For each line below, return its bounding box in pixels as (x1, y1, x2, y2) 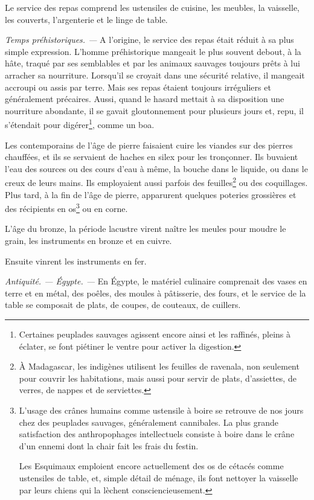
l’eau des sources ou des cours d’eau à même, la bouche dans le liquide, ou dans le (5, 162, 308, 175)
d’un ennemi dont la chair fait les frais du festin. (19, 439, 199, 452)
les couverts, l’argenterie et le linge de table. (5, 13, 168, 25)
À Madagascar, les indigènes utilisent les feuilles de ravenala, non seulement (19, 360, 300, 373)
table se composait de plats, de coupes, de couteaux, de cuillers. (5, 298, 241, 311)
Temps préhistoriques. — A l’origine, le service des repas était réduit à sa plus (5, 33, 294, 46)
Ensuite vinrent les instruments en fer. (5, 254, 147, 267)
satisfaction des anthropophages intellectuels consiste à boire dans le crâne (19, 428, 295, 440)
